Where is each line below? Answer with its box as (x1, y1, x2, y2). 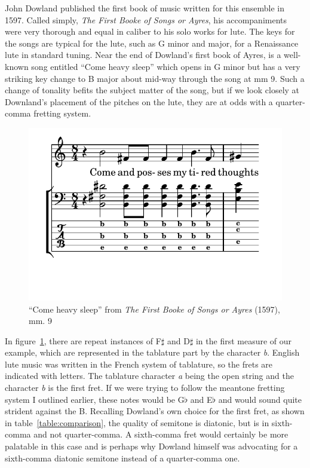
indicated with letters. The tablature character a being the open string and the (5, 369, 294, 382)
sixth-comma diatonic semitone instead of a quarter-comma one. (5, 451, 240, 464)
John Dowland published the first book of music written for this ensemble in (5, 2, 284, 14)
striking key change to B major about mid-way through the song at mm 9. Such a (5, 72, 305, 84)
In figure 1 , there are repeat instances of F (5, 334, 161, 347)
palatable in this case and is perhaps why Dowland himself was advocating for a (5, 440, 298, 452)
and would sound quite (218, 393, 302, 405)
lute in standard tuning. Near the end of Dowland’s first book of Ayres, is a (5, 48, 281, 61)
